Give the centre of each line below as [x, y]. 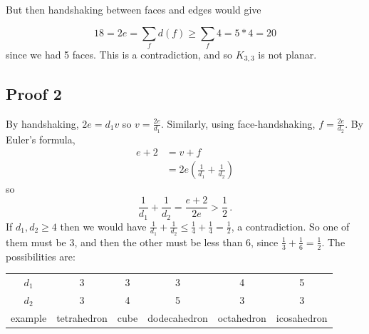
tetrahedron [82, 317]
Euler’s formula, [41, 139]
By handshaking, [42, 123]
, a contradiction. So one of [290, 226]
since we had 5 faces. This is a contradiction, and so [119, 54]
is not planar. [287, 54]
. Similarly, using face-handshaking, [238, 123]
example [29, 317]
